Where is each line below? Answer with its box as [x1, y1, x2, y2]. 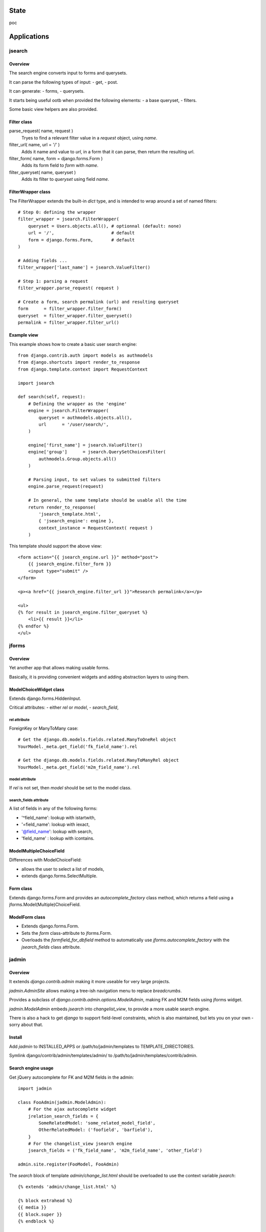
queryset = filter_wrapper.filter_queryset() [18, 313, 133, 318]
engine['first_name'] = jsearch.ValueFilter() [28, 443, 143, 448]
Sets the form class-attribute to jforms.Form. [21, 930, 112, 936]
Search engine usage [9, 1065, 54, 1071]
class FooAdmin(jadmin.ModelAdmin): [18, 1099, 106, 1105]
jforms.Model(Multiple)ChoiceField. [9, 901, 81, 907]
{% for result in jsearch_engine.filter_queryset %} [18, 610, 148, 616]
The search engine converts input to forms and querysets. [9, 70, 128, 76]
